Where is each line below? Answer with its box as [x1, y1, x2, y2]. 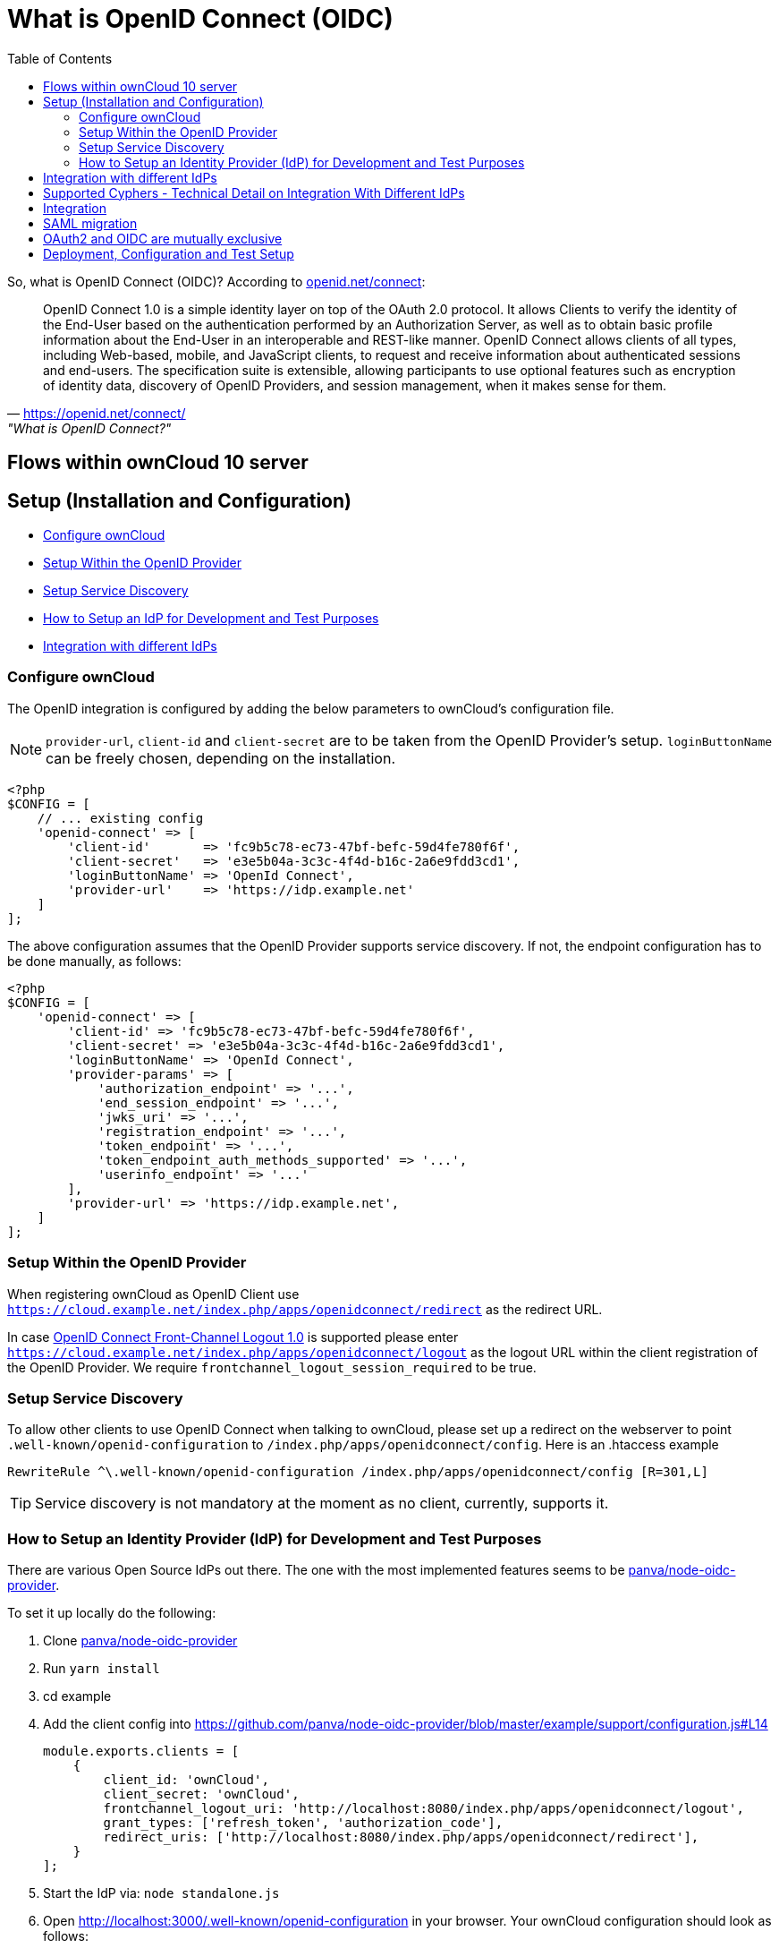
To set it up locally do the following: [7, 1605, 216, 1621]
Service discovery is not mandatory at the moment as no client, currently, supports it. [35, 1494, 609, 1513]
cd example [43, 1688, 112, 1704]
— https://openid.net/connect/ [7, 405, 186, 421]
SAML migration [43, 215, 138, 231]
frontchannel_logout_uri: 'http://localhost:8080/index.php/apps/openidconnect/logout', [103, 1801, 744, 1816]
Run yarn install [43, 1661, 160, 1677]
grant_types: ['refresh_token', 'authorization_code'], [103, 1816, 504, 1831]
